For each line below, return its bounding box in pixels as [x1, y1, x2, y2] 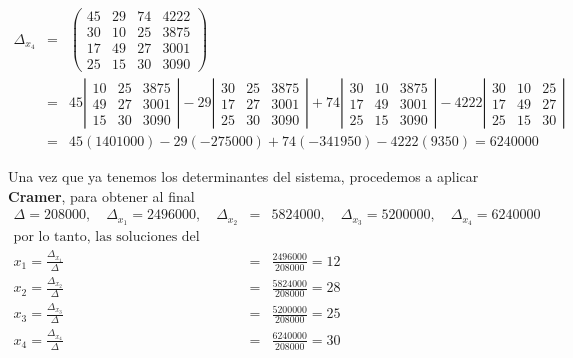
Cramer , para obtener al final [8, 185, 195, 206]
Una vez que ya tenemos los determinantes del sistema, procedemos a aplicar [8, 166, 479, 187]
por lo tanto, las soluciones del [13, 230, 200, 245]
